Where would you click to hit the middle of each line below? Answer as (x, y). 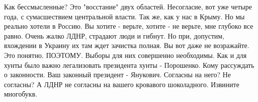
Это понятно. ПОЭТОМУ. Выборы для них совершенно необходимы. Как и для (125, 55)
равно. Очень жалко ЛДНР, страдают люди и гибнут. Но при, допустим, (114, 35)
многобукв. (21, 94)
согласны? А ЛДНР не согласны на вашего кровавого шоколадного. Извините (122, 84)
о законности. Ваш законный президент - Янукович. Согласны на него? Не (118, 75)
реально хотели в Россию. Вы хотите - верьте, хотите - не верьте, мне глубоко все (129, 26)
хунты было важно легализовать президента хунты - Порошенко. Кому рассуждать (129, 65)
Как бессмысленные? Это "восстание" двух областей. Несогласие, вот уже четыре (128, 6)
